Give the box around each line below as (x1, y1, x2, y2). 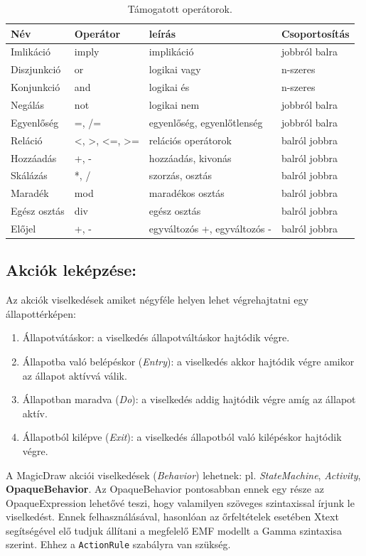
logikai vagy (149, 62, 201, 77)
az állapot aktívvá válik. (22, 368, 127, 383)
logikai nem (149, 97, 200, 112)
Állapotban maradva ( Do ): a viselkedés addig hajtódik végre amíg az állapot (22, 392, 356, 407)
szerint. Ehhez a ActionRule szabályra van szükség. (6, 537, 231, 552)
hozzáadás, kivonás (149, 150, 232, 165)
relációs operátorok (149, 132, 232, 147)
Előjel (11, 220, 36, 235)
